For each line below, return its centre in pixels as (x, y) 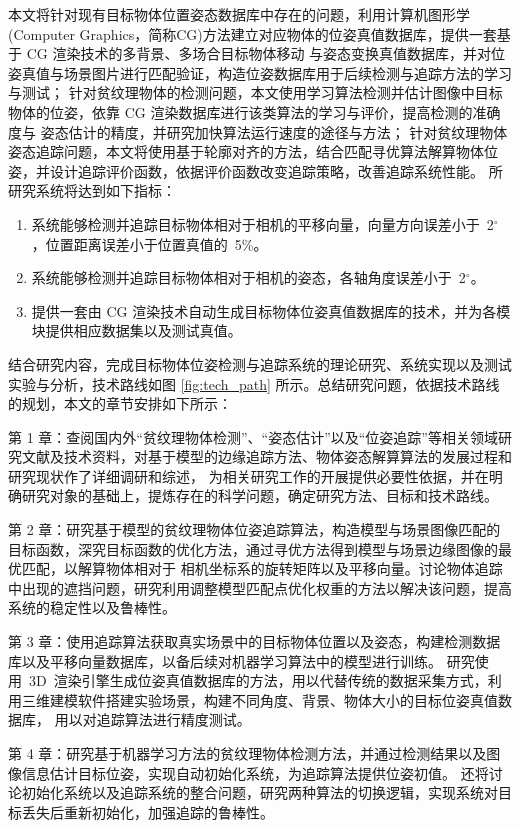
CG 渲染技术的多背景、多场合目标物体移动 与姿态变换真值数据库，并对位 (266, 53)
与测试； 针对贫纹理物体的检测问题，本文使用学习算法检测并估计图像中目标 (255, 92)
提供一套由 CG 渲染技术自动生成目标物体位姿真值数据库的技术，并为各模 (271, 310)
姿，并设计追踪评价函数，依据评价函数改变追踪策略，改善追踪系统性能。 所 (255, 170)
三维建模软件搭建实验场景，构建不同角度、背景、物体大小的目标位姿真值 (259, 699)
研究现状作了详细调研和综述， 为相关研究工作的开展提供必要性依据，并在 (248, 475)
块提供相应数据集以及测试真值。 (136, 330)
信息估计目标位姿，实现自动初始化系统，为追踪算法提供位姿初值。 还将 (255, 772)
